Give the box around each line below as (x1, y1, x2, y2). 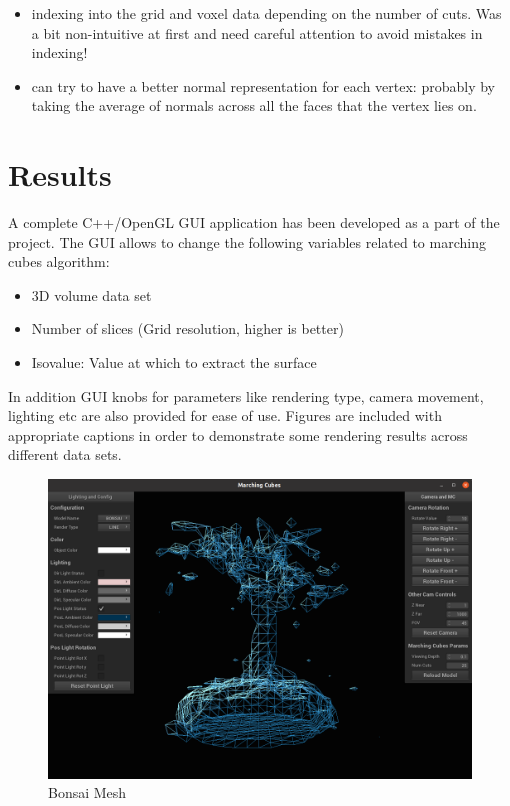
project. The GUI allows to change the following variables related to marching (8, 231, 486, 252)
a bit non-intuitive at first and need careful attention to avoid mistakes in (31, 22, 483, 43)
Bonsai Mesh (48, 782, 127, 803)
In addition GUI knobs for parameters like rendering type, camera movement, (8, 385, 484, 406)
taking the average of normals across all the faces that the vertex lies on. (31, 95, 477, 116)
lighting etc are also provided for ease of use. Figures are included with (8, 405, 442, 426)
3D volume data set (31, 284, 152, 305)
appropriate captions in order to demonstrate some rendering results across (8, 424, 468, 445)
